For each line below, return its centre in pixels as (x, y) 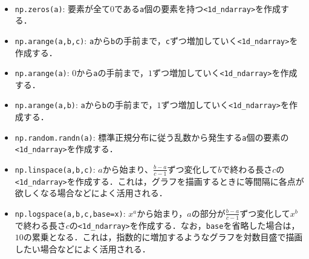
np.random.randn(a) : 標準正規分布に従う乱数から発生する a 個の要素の (152, 137)
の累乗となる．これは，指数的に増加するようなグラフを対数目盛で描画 (163, 237)
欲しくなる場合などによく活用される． (91, 193)
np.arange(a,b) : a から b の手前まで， (86, 105)
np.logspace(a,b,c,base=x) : (70, 213)
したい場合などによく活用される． (83, 249)
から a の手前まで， (112, 73)
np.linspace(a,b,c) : (55, 169)
